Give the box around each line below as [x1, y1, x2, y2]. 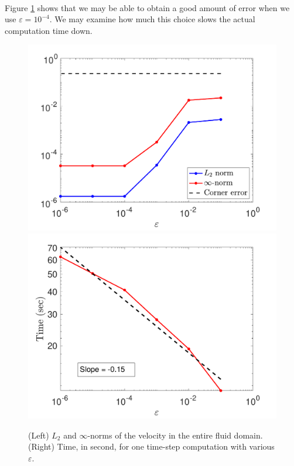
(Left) [28, 429, 49, 441]
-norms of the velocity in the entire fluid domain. [87, 429, 263, 441]
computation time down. [5, 24, 93, 36]
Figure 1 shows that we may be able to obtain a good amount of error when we [5, 1, 290, 13]
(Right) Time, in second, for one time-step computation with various [28, 440, 275, 453]
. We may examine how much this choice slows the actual [49, 13, 255, 25]
